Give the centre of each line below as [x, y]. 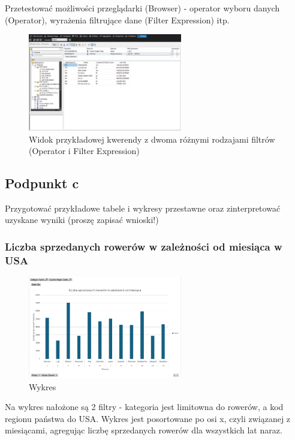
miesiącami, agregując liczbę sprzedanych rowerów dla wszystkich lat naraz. [144, 430]
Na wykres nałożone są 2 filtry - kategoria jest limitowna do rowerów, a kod [144, 407]
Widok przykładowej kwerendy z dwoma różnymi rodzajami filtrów [152, 139]
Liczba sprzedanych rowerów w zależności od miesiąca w [144, 246]
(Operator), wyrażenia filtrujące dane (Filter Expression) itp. [117, 19]
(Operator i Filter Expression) [84, 151]
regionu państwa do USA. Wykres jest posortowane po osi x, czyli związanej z [148, 418]
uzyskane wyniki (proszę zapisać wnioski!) [82, 220]
